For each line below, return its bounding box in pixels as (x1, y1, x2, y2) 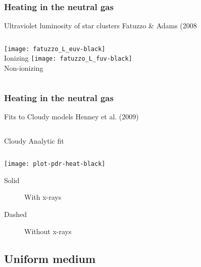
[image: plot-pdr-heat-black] (4, 160, 106, 168)
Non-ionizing (4, 63, 43, 73)
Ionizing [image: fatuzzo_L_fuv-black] (4, 53, 132, 63)
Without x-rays (24, 226, 72, 236)
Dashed (4, 208, 27, 219)
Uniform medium (4, 250, 96, 266)
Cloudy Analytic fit (4, 135, 64, 146)
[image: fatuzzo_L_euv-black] (4, 45, 106, 53)
